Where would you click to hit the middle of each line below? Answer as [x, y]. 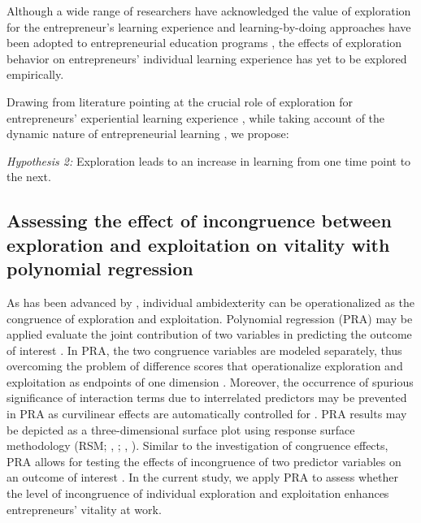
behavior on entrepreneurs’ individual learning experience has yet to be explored [207, 58]
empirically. [35, 74]
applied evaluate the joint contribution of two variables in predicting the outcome [209, 334]
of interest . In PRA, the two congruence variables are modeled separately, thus [204, 350]
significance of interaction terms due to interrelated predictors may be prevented [207, 398]
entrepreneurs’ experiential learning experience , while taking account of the [196, 117]
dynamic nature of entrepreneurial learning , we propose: [148, 134]
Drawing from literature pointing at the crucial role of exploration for [180, 101]
